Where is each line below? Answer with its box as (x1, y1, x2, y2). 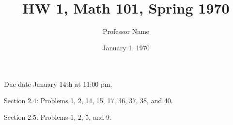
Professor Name (102, 26, 150, 36)
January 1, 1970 (102, 42, 150, 52)
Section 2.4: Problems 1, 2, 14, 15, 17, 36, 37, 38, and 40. (4, 95, 173, 105)
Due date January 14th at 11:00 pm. (4, 79, 112, 89)
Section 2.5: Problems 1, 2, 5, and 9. (4, 111, 111, 122)
